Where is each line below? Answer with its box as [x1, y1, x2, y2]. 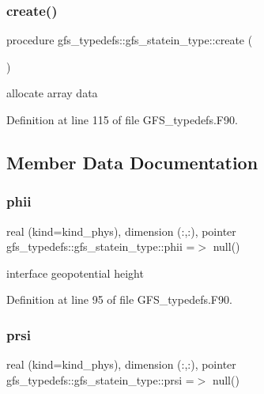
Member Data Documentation [6, 150, 258, 174]
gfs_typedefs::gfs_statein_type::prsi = [6, 371, 194, 388]
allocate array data [6, 85, 98, 101]
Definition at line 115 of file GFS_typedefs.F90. [6, 112, 238, 127]
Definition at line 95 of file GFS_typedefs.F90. [6, 291, 232, 308]
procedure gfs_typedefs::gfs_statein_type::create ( [6, 32, 253, 48]
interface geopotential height [6, 264, 144, 281]
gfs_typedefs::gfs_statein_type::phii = [6, 238, 195, 255]
